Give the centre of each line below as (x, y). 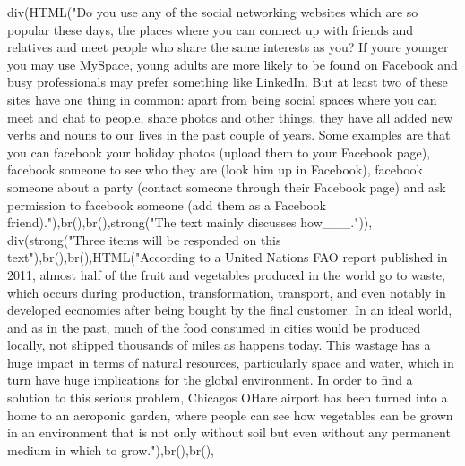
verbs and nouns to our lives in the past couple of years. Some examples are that (229, 135)
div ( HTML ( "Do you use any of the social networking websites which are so (213, 12)
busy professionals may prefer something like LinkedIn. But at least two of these (228, 82)
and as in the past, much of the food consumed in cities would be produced (214, 327)
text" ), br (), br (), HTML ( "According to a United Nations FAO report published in (228, 257)
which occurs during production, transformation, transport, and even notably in (227, 292)
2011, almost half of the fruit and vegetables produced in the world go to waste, (226, 274)
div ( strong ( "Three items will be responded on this (144, 239)
